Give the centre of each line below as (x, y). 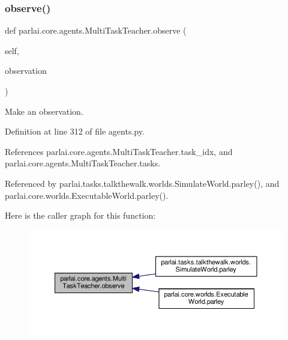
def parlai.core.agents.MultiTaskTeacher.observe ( (96, 30)
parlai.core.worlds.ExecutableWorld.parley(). (87, 195)
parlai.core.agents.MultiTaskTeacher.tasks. (83, 163)
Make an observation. (44, 111)
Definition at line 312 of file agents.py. (75, 131)
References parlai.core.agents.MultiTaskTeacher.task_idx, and (119, 151)
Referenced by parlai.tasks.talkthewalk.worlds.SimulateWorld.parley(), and (142, 183)
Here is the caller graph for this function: (80, 215)
